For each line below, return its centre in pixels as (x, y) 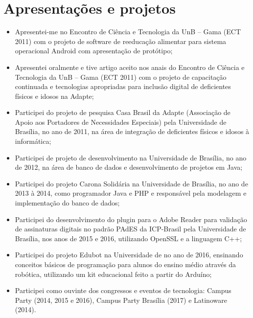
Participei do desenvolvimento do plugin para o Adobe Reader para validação (131, 219)
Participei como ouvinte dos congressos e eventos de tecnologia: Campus (123, 290)
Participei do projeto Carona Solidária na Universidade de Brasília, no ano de (131, 183)
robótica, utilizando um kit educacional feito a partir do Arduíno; (113, 274)
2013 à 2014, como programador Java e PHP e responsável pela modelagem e (131, 193)
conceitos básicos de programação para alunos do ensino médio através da (126, 264)
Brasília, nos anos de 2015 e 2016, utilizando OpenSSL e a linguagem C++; (128, 238)
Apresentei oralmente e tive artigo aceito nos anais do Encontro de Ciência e (130, 67)
